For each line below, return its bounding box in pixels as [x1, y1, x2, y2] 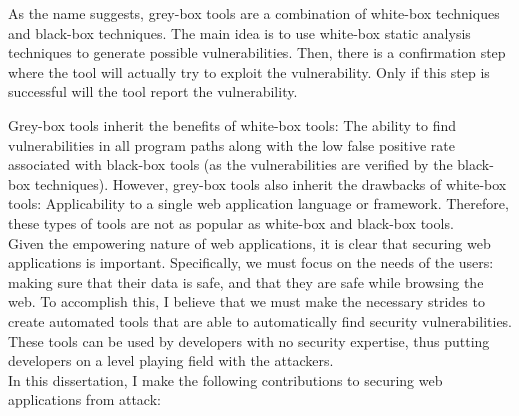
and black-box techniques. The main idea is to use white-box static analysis [8, 22, 471, 43]
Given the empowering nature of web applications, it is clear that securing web [8, 232, 491, 253]
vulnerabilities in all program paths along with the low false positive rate [8, 134, 455, 155]
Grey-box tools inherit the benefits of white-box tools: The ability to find [8, 114, 457, 135]
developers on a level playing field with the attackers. [8, 350, 334, 371]
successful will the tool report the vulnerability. [8, 81, 298, 102]
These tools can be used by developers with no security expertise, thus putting [8, 330, 490, 351]
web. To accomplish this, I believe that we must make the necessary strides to [8, 291, 485, 312]
